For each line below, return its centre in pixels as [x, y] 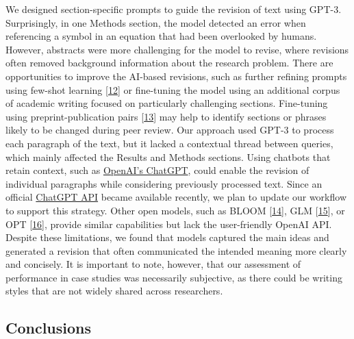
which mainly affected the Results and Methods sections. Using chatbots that [168, 156]
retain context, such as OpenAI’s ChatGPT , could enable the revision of [157, 170]
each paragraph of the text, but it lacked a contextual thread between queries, [169, 143]
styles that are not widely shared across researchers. [114, 291]
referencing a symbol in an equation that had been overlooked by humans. [161, 36]
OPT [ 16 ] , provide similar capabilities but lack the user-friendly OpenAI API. [169, 224]
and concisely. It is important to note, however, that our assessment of [153, 264]
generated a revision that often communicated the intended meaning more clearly [176, 250]
